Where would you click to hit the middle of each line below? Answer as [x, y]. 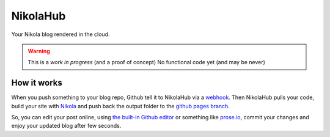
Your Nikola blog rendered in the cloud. [61, 34]
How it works [37, 83]
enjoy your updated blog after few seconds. [66, 126]
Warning [39, 51]
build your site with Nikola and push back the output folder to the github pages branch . [121, 106]
